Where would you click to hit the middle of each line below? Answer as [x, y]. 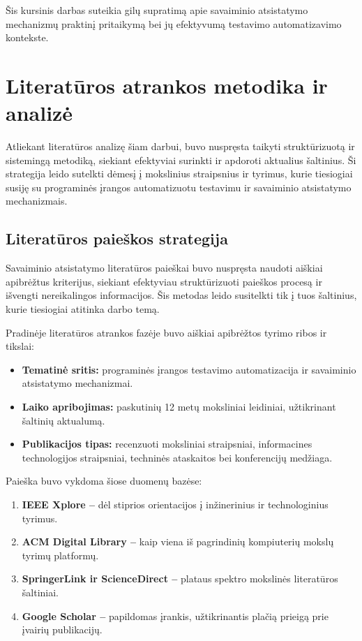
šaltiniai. [40, 592]
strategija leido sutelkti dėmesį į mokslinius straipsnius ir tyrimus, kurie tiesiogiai [179, 174]
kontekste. [27, 37]
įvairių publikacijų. [62, 629]
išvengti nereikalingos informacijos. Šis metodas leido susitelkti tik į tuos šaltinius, [181, 295]
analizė [39, 113]
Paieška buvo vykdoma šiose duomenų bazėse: [104, 481]
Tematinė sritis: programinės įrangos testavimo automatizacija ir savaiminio [189, 369]
